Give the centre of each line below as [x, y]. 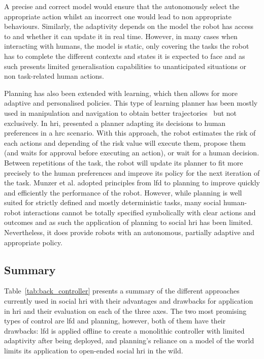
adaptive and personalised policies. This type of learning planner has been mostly [131, 103]
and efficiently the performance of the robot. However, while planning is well [123, 192]
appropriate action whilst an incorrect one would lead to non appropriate [118, 16]
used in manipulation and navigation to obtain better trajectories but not [121, 112]
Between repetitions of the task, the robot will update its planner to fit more [124, 162]
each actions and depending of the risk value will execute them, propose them [125, 142]
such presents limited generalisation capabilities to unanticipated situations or [125, 66]
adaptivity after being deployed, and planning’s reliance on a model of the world [129, 340]
